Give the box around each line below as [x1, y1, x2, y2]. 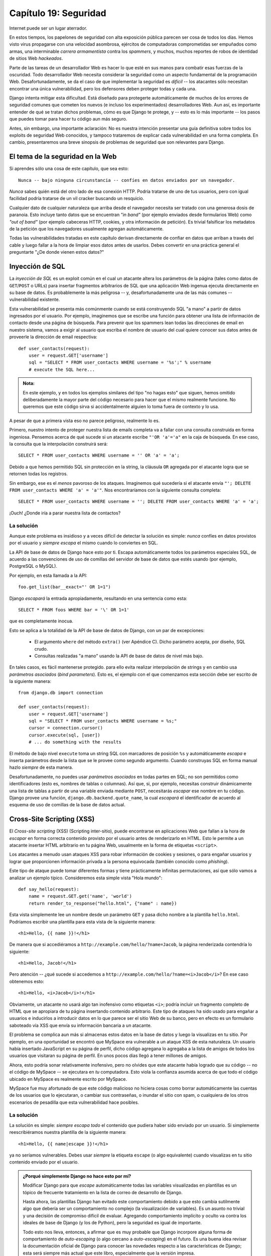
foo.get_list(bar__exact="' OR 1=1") [18, 584, 111, 590]
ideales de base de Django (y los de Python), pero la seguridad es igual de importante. [23, 1220, 202, 1226]
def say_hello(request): [18, 886, 79, 892]
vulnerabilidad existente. [9, 296, 60, 302]
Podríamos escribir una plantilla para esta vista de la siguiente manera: [9, 918, 156, 924]
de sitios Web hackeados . [9, 55, 63, 61]
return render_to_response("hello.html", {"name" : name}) [28, 900, 177, 906]
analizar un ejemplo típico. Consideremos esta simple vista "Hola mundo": [9, 875, 163, 881]
